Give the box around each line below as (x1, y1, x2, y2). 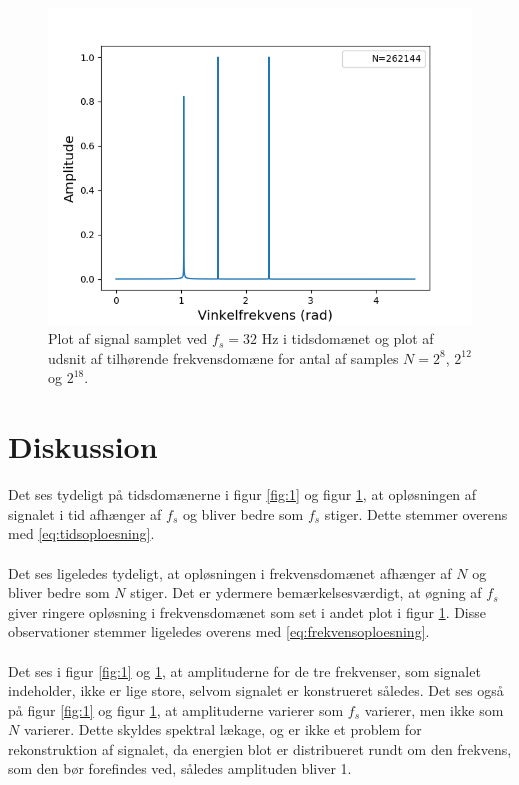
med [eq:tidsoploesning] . (8, 523, 155, 544)
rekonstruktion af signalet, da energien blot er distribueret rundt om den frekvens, (8, 738, 512, 759)
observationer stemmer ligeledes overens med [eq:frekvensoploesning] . (8, 621, 430, 642)
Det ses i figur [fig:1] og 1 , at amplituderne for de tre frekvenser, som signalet (8, 660, 481, 681)
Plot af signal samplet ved (48, 328, 208, 349)
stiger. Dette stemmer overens (324, 503, 508, 524)
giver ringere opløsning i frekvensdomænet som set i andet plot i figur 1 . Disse (8, 601, 487, 622)
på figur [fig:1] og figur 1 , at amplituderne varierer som (8, 699, 344, 720)
